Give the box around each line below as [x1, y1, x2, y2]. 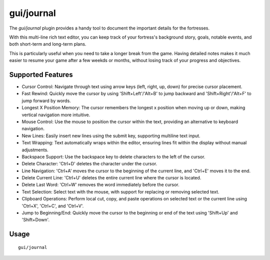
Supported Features [9, 70, 73, 79]
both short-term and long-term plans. [9, 41, 86, 47]
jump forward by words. [21, 98, 71, 104]
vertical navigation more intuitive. [21, 112, 90, 118]
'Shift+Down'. [21, 217, 50, 223]
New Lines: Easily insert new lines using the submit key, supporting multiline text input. [21, 133, 200, 139]
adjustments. [21, 147, 48, 153]
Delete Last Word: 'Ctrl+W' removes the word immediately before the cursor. [21, 182, 179, 188]
